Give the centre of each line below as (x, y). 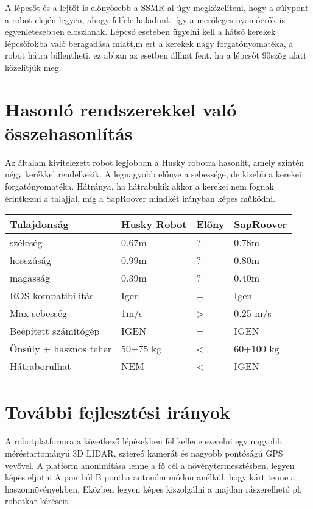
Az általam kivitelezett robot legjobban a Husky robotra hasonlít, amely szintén (155, 162)
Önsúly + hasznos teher (61, 349)
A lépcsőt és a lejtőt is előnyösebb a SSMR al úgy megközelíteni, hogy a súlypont (157, 7)
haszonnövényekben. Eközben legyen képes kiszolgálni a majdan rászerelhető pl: (153, 489)
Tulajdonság (39, 224)
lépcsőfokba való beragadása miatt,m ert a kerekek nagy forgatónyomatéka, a (149, 43)
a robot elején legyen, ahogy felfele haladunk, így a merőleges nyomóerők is (145, 19)
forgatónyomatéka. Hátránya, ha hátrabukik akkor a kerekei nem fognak (140, 186)
